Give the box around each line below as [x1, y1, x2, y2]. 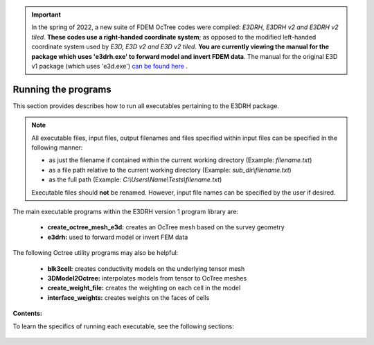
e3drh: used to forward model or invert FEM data [47, 233, 188, 241]
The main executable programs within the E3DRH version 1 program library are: [12, 207, 239, 215]
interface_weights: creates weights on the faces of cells [47, 293, 210, 301]
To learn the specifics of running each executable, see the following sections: [12, 322, 235, 330]
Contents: [12, 309, 43, 318]
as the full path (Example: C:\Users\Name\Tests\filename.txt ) [48, 175, 222, 184]
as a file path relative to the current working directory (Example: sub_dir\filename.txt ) [48, 166, 292, 174]
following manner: [31, 143, 83, 152]
